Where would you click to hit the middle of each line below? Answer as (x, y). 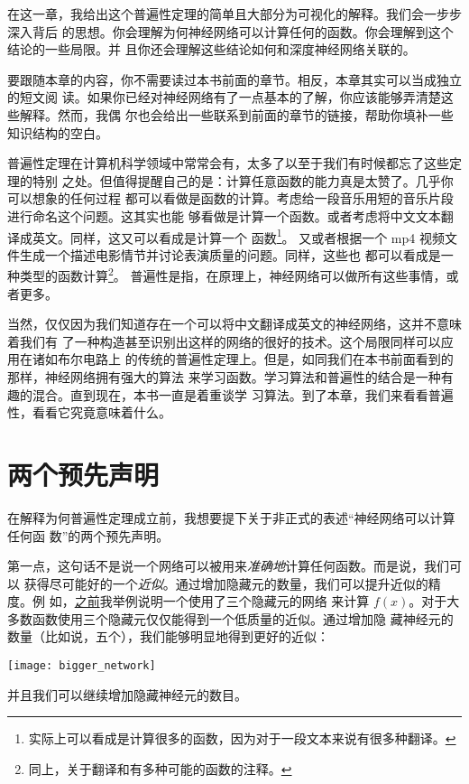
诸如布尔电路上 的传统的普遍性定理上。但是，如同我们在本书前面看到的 (243, 359)
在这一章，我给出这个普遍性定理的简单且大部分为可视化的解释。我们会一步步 (234, 14)
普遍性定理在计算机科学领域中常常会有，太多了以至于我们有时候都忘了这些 (228, 163)
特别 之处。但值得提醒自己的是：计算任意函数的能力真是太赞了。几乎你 (243, 180)
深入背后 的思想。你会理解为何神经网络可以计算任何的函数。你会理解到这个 (230, 31)
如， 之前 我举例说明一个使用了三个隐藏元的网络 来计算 (209, 601)
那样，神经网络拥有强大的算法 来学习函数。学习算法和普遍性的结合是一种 (224, 377)
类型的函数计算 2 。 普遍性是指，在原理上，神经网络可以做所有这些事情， (233, 275)
